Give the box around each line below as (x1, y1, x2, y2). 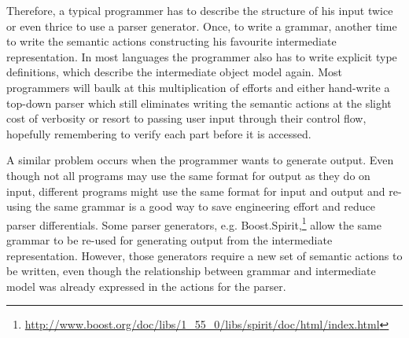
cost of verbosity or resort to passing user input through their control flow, (6, 110, 367, 127)
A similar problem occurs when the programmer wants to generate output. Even (6, 152, 394, 168)
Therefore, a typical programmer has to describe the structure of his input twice (6, 2, 393, 18)
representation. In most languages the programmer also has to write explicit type (6, 48, 397, 64)
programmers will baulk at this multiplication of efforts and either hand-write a (6, 79, 390, 95)
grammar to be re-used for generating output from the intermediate (6, 231, 333, 248)
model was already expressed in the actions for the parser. (6, 277, 286, 294)
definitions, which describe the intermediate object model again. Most (6, 64, 342, 80)
